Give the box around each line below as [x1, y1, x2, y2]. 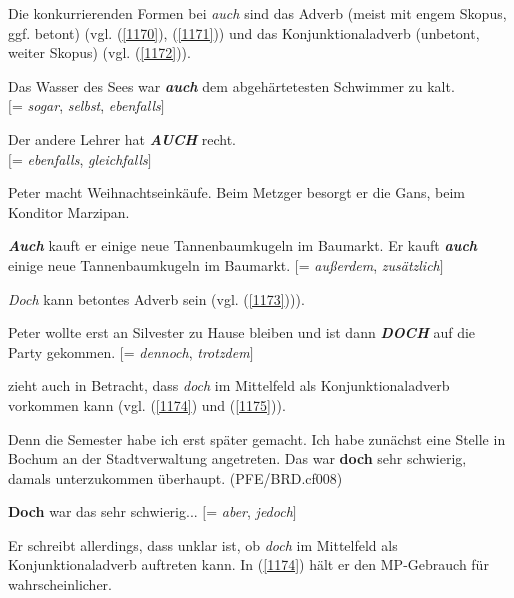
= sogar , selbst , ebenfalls [11, 95, 161, 116]
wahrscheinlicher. [8, 574, 112, 595]
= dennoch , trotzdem [123, 341, 250, 362]
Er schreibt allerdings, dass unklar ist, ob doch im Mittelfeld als [8, 534, 398, 555]
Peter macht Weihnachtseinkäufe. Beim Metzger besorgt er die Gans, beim [8, 182, 466, 203]
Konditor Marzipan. [8, 201, 130, 222]
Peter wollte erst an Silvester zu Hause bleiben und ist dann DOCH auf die [8, 322, 476, 343]
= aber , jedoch [206, 501, 293, 522]
